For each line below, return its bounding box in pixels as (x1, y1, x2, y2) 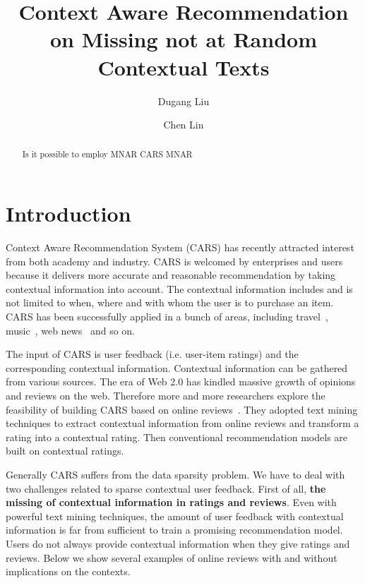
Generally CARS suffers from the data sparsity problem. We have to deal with (6, 467, 345, 481)
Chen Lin (163, 117, 204, 132)
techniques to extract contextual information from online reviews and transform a (6, 416, 359, 431)
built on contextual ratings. (6, 443, 124, 458)
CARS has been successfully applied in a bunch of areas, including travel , (6, 309, 328, 324)
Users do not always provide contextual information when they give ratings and (6, 536, 350, 551)
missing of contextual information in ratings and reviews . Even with (6, 495, 337, 510)
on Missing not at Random (50, 25, 317, 54)
